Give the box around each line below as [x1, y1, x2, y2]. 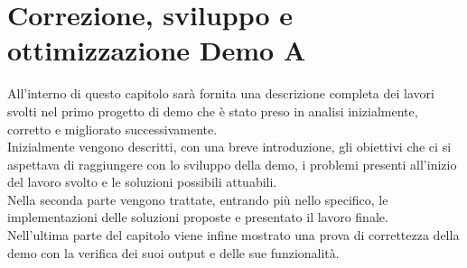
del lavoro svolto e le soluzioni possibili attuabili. [7, 172, 277, 191]
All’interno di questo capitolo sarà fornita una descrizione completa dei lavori [7, 84, 434, 103]
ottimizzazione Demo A [7, 32, 306, 69]
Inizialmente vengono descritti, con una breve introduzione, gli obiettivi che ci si [7, 137, 452, 156]
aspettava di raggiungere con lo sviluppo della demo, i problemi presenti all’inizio [7, 154, 457, 173]
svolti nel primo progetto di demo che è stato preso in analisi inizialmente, [7, 101, 418, 120]
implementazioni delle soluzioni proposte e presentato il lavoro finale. [7, 208, 388, 226]
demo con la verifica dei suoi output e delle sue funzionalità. [7, 243, 340, 262]
